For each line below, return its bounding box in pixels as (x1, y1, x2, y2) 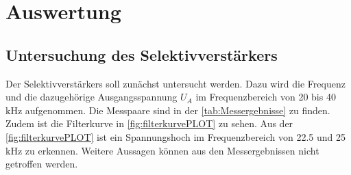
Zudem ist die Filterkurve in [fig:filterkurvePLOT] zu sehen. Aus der (5, 116, 293, 131)
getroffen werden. (5, 157, 78, 171)
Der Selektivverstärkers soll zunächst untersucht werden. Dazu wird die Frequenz (5, 76, 346, 90)
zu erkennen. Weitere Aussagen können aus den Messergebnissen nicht (25, 143, 319, 157)
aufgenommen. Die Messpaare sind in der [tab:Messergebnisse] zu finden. (25, 103, 330, 117)
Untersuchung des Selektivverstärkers (5, 44, 278, 65)
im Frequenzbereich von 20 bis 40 (195, 90, 336, 104)
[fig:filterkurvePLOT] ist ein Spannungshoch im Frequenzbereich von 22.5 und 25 (5, 129, 346, 144)
